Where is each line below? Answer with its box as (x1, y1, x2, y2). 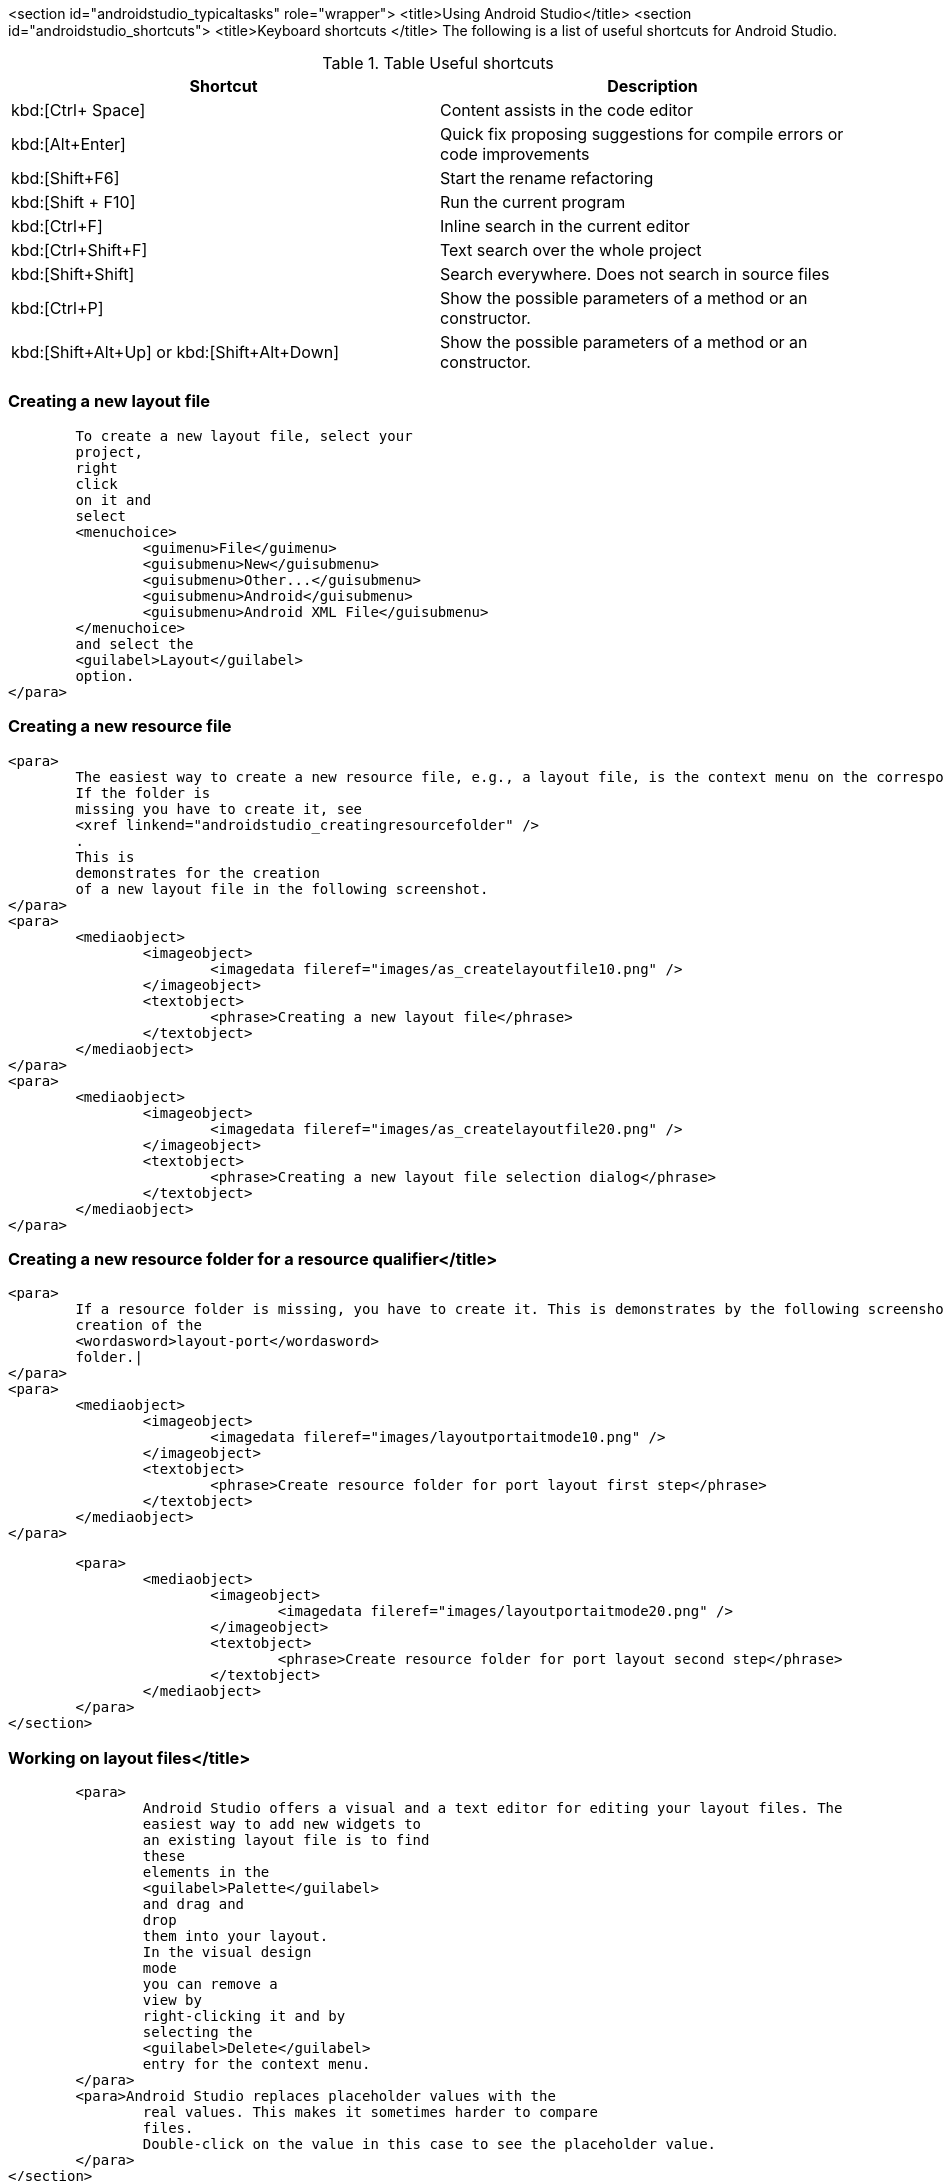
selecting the (142, 2024, 253, 2040)
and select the (75, 635, 194, 652)
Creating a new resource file (8, 716, 232, 737)
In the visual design (142, 1944, 312, 1960)
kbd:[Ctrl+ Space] (11, 100, 146, 120)
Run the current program (440, 192, 626, 212)
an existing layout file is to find (142, 1832, 430, 1848)
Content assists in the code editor (440, 100, 693, 120)
